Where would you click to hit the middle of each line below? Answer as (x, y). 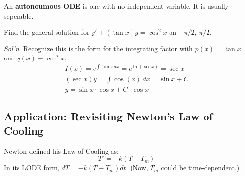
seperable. (19, 15)
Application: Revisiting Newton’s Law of (108, 116)
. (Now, (137, 167)
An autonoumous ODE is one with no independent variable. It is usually (116, 6)
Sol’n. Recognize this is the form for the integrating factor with (98, 48)
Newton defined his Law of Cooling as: (62, 150)
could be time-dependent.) (200, 167)
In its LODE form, (32, 167)
